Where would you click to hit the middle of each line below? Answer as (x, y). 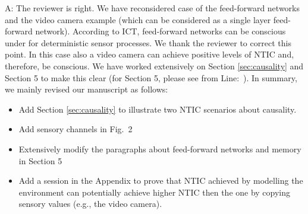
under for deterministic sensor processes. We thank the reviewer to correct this (148, 42)
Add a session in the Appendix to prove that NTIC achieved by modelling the (161, 181)
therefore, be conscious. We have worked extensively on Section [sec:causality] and (154, 66)
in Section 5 (40, 160)
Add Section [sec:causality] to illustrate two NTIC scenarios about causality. (158, 109)
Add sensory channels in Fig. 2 (76, 129)
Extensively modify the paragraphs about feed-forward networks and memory (160, 148)
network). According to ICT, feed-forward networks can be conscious (161, 31)
